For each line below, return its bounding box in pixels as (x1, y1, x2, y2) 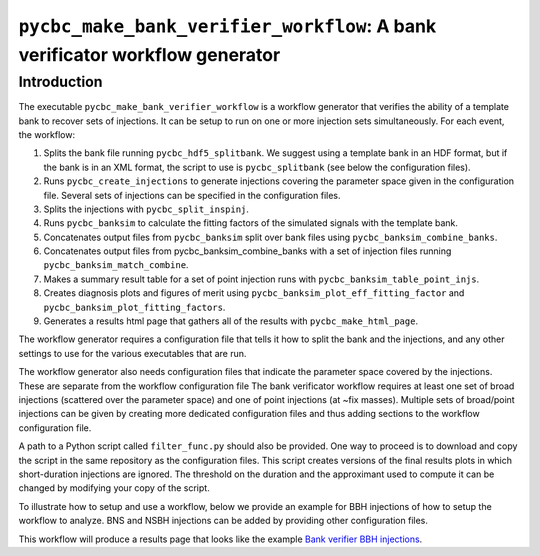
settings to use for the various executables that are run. (18, 347, 247, 359)
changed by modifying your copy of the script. (18, 482, 210, 494)
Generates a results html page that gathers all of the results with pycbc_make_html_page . (43, 315, 419, 327)
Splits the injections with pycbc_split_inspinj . (43, 203, 250, 215)
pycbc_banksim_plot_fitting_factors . (43, 301, 226, 313)
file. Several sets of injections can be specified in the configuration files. (43, 189, 341, 201)
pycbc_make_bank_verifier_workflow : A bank (18, 15, 437, 37)
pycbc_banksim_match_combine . (43, 259, 189, 271)
